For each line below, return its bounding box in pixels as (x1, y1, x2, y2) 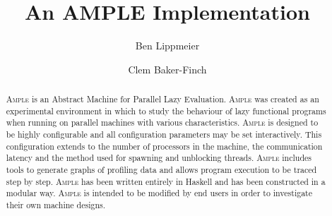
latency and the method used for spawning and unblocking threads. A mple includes (6, 152, 312, 164)
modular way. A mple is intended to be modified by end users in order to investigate (6, 187, 313, 199)
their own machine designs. (6, 199, 105, 211)
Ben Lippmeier (135, 38, 200, 53)
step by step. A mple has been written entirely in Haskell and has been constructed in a (6, 175, 326, 187)
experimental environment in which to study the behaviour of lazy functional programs (6, 104, 326, 116)
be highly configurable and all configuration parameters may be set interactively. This (6, 128, 322, 140)
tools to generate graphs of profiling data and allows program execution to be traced (6, 164, 317, 176)
